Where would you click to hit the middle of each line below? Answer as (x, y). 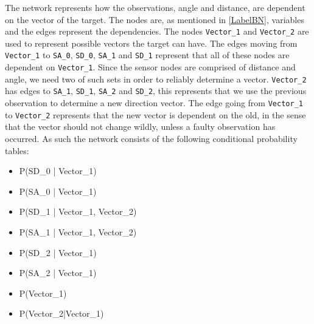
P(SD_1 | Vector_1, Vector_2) (78, 211)
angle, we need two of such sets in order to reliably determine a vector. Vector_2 (156, 79)
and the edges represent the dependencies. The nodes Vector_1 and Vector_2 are (157, 31)
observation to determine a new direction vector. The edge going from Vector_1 (154, 103)
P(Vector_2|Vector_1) (61, 313)
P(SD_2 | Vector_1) (58, 252)
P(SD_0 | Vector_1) (58, 171)
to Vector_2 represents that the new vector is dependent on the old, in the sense (155, 114)
